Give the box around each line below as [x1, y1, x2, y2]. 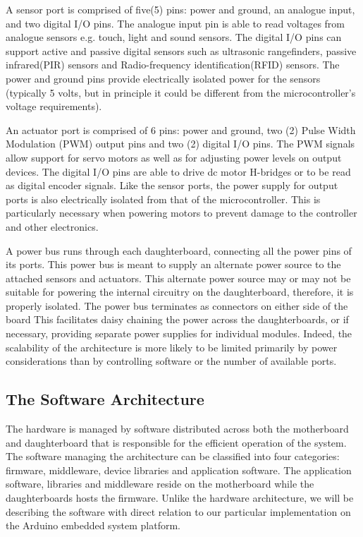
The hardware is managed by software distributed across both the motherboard [6, 421, 349, 436]
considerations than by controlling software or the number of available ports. [6, 354, 337, 368]
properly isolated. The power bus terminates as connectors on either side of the [6, 298, 348, 313]
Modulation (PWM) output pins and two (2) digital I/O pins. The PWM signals [6, 136, 355, 151]
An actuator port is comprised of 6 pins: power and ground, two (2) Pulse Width [6, 122, 356, 137]
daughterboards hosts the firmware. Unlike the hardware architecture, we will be [6, 490, 354, 505]
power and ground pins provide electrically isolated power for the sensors [6, 71, 321, 85]
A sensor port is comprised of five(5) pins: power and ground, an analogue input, [6, 2, 355, 16]
